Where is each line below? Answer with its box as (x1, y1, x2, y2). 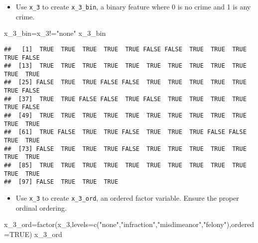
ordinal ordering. (15, 202, 67, 213)
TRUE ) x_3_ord (9, 229, 62, 239)
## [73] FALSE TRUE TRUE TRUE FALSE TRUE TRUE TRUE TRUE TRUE (4, 145, 247, 152)
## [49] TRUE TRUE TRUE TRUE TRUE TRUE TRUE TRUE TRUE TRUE (4, 112, 247, 120)
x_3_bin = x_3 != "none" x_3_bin (4, 28, 106, 38)
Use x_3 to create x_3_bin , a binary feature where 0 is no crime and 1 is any (15, 1, 251, 11)
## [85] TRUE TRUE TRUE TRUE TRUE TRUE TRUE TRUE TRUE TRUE (4, 162, 247, 169)
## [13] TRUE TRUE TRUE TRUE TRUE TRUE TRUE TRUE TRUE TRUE (4, 62, 247, 70)
